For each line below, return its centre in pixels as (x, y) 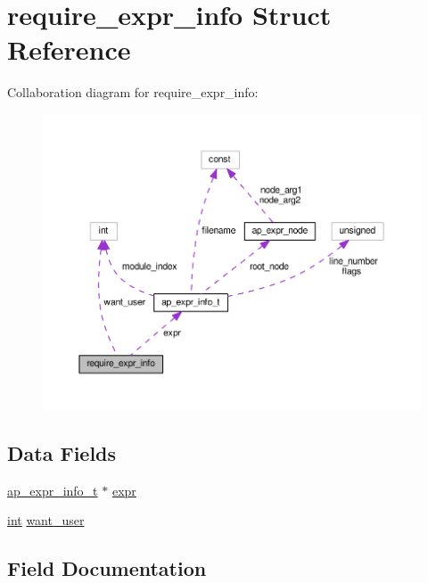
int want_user (46, 520)
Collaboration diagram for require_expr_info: (133, 92)
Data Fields (62, 453)
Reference (69, 49)
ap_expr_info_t (53, 490)
